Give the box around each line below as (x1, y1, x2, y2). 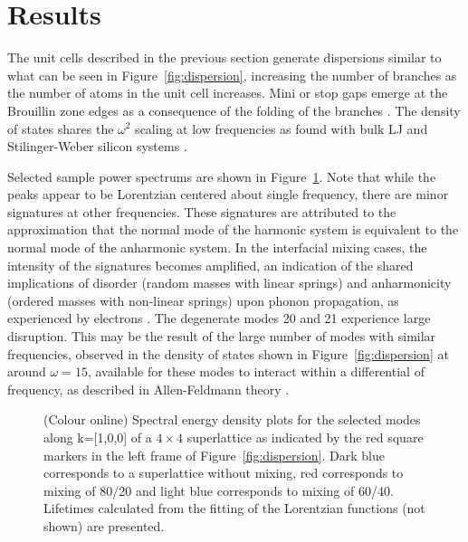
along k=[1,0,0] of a (43, 428, 152, 446)
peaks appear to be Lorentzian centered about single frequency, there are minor (7, 185, 449, 204)
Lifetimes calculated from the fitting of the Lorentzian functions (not (43, 499, 425, 518)
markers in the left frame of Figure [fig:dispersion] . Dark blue (43, 445, 385, 464)
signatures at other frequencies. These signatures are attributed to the (7, 202, 396, 221)
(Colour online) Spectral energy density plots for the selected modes (43, 410, 421, 429)
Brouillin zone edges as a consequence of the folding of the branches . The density (7, 100, 461, 119)
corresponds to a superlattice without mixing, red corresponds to (43, 463, 404, 482)
